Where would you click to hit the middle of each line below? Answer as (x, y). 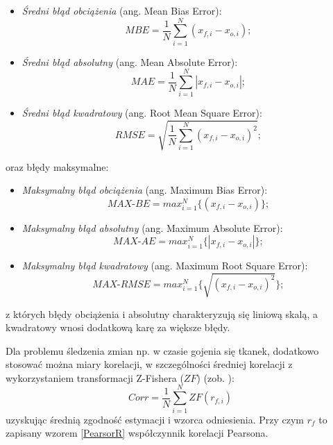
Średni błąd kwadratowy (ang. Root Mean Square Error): (142, 113)
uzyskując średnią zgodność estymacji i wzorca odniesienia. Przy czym (155, 419)
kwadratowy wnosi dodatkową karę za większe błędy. (118, 327)
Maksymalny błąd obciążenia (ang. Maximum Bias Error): (145, 190)
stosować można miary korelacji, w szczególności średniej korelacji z (149, 364)
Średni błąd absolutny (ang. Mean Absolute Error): (130, 61)
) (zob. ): (215, 377)
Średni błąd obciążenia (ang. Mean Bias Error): (122, 10)
